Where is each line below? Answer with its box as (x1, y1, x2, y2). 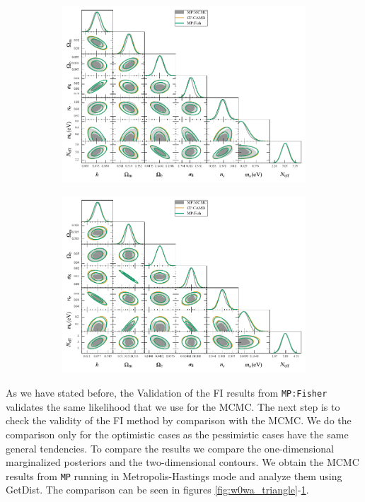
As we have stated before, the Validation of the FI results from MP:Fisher (6, 385, 328, 400)
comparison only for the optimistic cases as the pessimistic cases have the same (6, 426, 349, 441)
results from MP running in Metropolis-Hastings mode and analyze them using (6, 468, 342, 483)
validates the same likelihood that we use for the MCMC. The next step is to (6, 399, 340, 414)
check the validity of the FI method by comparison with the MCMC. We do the (6, 413, 352, 428)
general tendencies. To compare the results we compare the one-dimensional (6, 440, 334, 455)
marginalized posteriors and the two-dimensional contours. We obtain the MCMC (6, 455, 359, 469)
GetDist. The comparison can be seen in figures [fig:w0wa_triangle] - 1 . (6, 482, 309, 497)
